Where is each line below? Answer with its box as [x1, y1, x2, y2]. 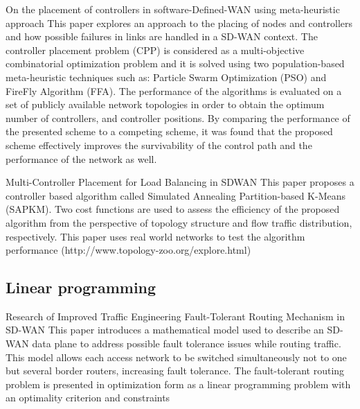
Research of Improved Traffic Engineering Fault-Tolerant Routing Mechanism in [6, 308, 345, 323]
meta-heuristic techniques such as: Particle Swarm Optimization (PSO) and [6, 69, 327, 84]
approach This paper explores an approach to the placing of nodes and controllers [6, 15, 353, 30]
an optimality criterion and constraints [6, 390, 170, 405]
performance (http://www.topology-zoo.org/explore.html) [6, 243, 251, 257]
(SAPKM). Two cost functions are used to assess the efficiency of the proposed [6, 202, 340, 216]
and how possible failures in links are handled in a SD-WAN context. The [6, 29, 318, 44]
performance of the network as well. [6, 151, 157, 166]
